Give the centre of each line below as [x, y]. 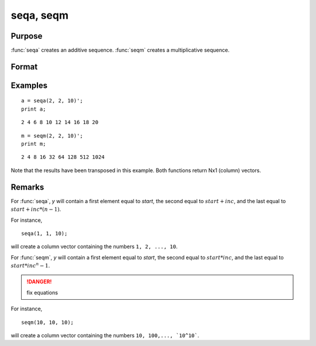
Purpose [27, 36]
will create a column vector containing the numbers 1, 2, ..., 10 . [94, 246]
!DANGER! [39, 282]
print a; [34, 109]
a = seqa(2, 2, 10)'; [52, 101]
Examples [29, 85]
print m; [34, 144]
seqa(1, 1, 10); [44, 233]
